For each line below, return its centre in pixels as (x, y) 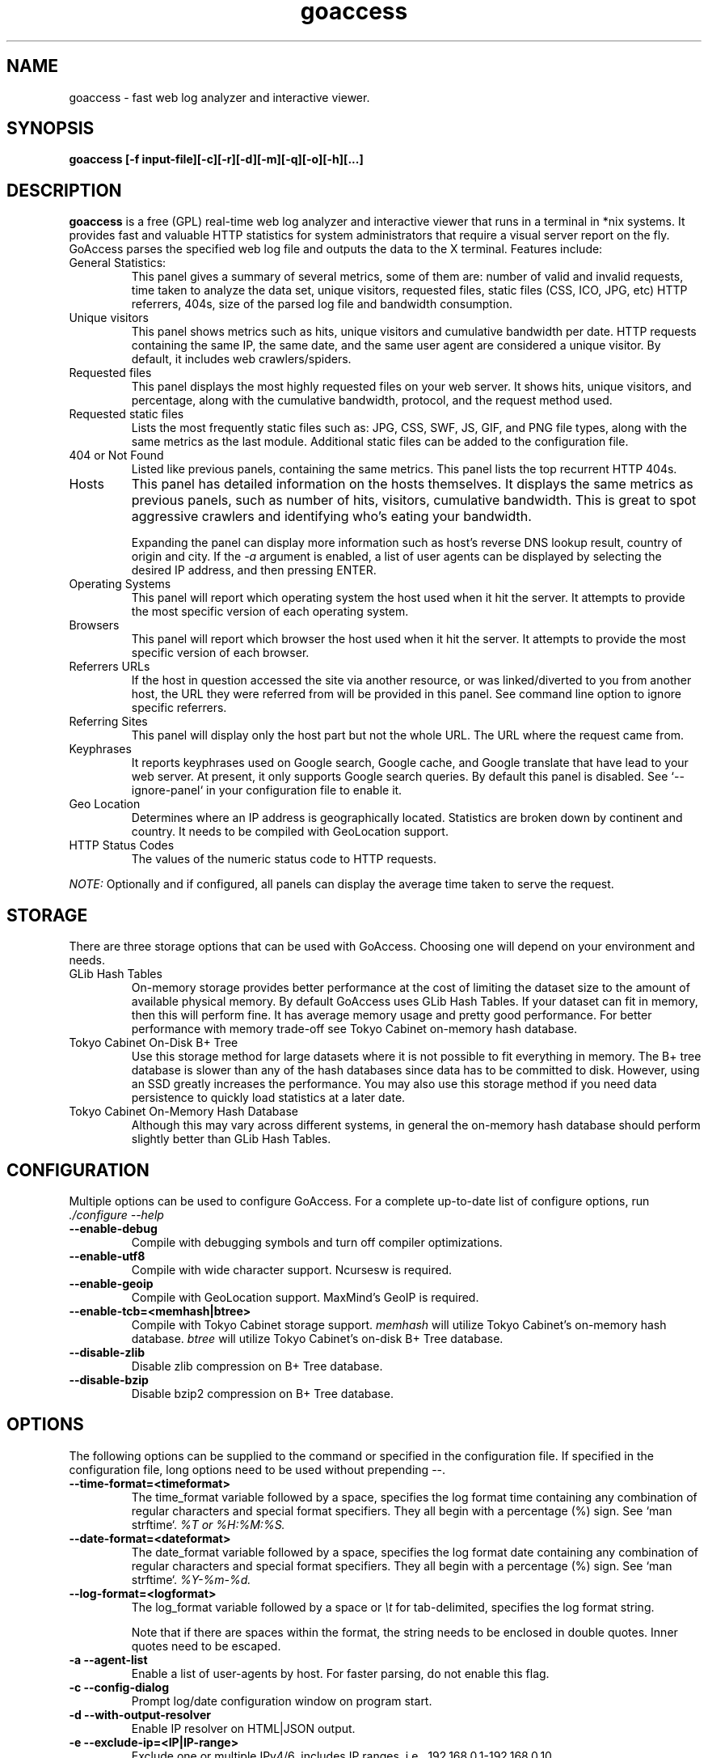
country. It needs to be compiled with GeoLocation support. (290, 832)
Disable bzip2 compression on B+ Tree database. (262, 1393)
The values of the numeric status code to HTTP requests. (284, 859)
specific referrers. (179, 708)
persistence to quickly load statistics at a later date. (268, 1098)
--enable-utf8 (107, 1256)
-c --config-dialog (119, 1687)
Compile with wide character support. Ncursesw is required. (292, 1269)
